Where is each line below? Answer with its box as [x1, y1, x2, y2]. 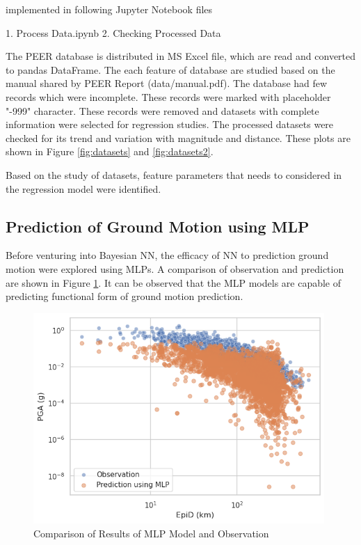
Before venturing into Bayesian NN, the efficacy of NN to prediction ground [6, 248, 329, 262]
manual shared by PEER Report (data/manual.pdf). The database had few [6, 76, 328, 90]
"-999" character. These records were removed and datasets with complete [6, 103, 319, 118]
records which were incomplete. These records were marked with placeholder [6, 89, 331, 104]
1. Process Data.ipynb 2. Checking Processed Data [6, 25, 221, 40]
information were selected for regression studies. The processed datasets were [6, 117, 334, 132]
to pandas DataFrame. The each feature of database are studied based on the [6, 62, 335, 77]
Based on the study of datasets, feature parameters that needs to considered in [6, 167, 342, 182]
